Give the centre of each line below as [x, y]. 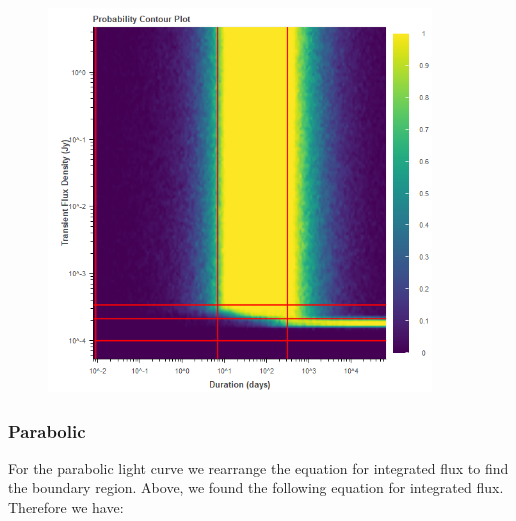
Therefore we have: [66, 507]
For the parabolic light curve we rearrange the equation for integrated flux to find [258, 467]
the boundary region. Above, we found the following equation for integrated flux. [256, 487]
